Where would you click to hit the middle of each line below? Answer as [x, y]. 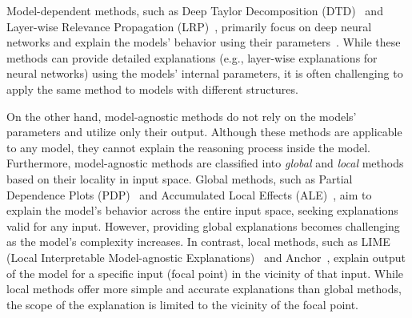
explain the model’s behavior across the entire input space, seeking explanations [202, 210]
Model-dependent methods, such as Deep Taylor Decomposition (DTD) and [195, 10]
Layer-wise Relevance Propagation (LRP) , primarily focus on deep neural [189, 26]
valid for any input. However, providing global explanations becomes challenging [203, 225]
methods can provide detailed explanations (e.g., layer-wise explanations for [192, 57]
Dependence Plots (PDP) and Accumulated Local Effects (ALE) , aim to [189, 194]
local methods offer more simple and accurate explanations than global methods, [204, 289]
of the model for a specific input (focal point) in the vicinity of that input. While [205, 273]
